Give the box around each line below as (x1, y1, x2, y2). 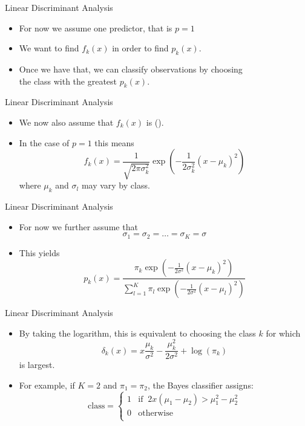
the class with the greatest (19, 74, 117, 87)
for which (266, 326, 301, 339)
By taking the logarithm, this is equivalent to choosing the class (19, 326, 256, 339)
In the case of (19, 136, 70, 149)
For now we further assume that (19, 220, 138, 233)
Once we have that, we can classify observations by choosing (19, 62, 243, 75)
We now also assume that (19, 115, 114, 128)
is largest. (19, 358, 55, 371)
